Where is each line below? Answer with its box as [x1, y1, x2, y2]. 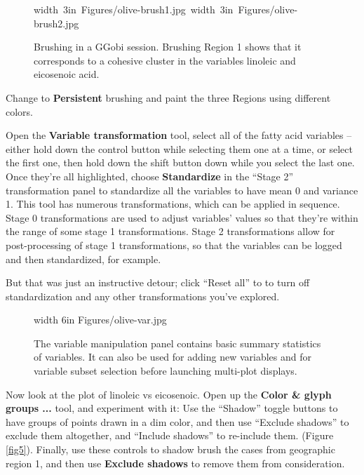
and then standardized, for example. [6, 251, 161, 266]
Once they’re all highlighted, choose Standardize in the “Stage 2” [6, 168, 294, 183]
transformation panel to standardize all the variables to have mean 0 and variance [6, 182, 358, 197]
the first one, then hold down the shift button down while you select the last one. [6, 155, 355, 170]
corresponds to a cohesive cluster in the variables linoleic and [34, 53, 296, 67]
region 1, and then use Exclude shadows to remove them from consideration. [6, 455, 345, 470]
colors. [6, 104, 34, 119]
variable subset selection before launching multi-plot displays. [34, 363, 297, 378]
